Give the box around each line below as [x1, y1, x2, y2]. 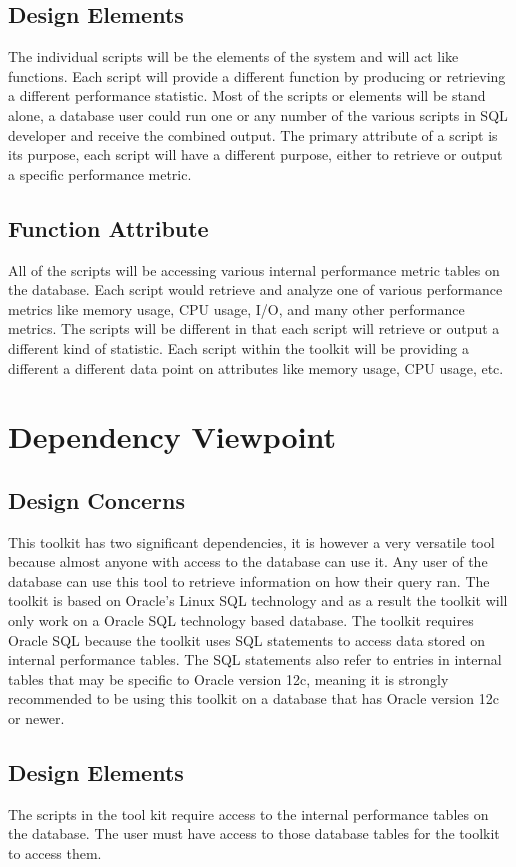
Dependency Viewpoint [8, 416, 337, 457]
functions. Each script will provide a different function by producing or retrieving [8, 65, 506, 86]
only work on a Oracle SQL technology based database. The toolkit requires [8, 610, 474, 631]
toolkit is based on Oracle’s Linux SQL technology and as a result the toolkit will [8, 590, 508, 611]
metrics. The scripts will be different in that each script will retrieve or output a [8, 318, 500, 339]
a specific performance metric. [8, 163, 192, 184]
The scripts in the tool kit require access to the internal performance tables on [8, 803, 489, 824]
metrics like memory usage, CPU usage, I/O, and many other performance [8, 298, 465, 319]
